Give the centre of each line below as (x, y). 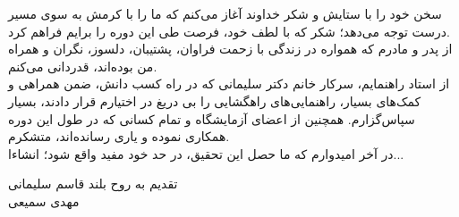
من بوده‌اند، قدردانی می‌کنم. (83, 66)
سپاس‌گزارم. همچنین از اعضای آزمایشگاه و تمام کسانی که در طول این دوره (212, 118)
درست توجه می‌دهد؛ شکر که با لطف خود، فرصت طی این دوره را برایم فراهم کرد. (229, 31)
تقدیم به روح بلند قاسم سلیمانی (93, 184)
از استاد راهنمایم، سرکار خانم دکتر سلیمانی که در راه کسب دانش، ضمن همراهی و (229, 83)
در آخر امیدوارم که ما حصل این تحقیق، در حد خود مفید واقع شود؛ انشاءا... (206, 153)
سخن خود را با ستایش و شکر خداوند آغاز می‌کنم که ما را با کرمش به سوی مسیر (225, 13)
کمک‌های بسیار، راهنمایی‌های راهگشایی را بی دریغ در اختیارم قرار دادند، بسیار (215, 100)
